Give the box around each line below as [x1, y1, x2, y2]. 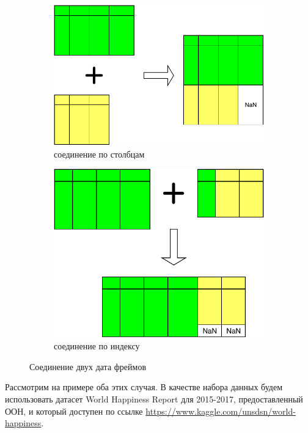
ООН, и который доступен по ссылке [5, 404, 143, 417]
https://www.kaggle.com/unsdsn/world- [145, 404, 296, 417]
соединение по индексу [54, 340, 140, 352]
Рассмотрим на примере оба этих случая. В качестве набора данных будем [5, 380, 283, 393]
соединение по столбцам [54, 147, 145, 160]
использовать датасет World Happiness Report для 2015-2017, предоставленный [5, 392, 303, 405]
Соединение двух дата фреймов [29, 360, 147, 373]
